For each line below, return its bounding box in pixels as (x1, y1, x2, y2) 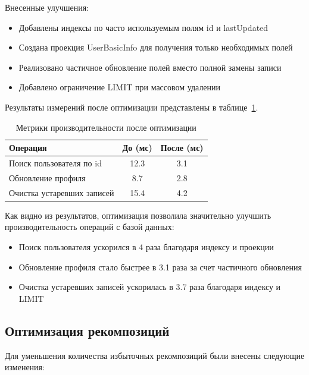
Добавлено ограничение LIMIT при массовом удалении (18, 81, 221, 93)
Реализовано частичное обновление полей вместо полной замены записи (18, 61, 282, 73)
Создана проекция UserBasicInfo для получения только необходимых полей (18, 41, 293, 53)
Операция (9, 141, 47, 154)
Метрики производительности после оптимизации (15, 121, 196, 133)
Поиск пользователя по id (9, 157, 102, 169)
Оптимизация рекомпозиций (5, 321, 170, 339)
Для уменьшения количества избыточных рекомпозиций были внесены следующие (5, 349, 305, 361)
